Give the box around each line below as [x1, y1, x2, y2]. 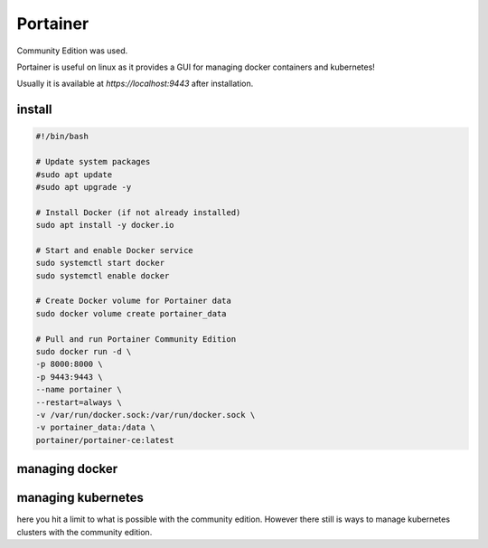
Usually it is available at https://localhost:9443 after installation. [16, 78, 254, 90]
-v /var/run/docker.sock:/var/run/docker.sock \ [35, 410, 256, 420]
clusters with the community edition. [16, 526, 153, 537]
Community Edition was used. [16, 45, 128, 56]
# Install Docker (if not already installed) [35, 207, 241, 217]
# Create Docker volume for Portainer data [35, 296, 232, 307]
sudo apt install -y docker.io [35, 220, 175, 231]
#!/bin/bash [35, 131, 89, 142]
